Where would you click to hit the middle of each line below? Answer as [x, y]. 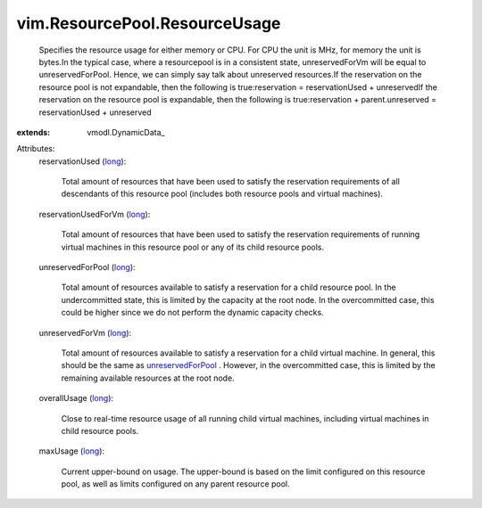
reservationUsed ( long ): [83, 161]
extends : [33, 132]
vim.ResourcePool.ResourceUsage [149, 23]
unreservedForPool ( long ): [87, 267]
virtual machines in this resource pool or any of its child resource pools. [193, 247]
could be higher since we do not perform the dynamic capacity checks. [193, 313]
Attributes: [36, 149]
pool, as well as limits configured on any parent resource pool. [175, 484]
